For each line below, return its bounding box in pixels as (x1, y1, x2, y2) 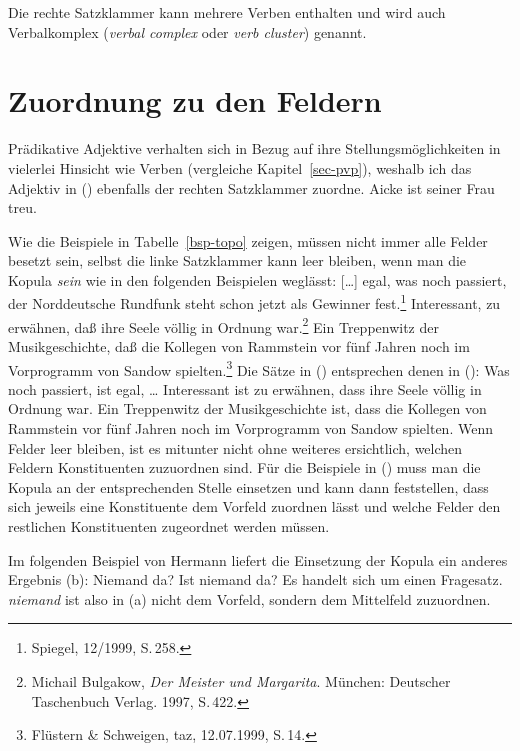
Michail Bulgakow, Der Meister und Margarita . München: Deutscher (31, 670, 451, 691)
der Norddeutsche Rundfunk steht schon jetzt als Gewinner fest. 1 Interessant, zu (8, 290, 501, 314)
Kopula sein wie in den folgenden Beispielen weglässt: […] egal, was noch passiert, (8, 269, 507, 290)
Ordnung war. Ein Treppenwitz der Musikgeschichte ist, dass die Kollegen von (8, 398, 487, 419)
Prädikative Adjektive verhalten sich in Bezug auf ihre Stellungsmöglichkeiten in (8, 138, 501, 159)
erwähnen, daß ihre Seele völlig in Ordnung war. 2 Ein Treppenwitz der (8, 313, 439, 337)
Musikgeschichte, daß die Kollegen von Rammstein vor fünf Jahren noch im (8, 335, 470, 356)
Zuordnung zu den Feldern (8, 80, 382, 121)
